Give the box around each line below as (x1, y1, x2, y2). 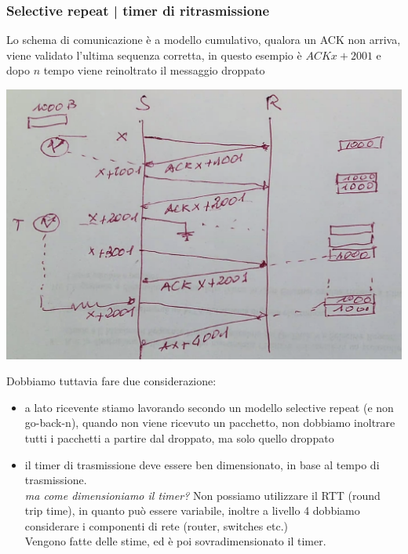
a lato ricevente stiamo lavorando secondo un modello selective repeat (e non (24, 399, 394, 415)
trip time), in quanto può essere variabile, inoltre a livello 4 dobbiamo (24, 502, 360, 519)
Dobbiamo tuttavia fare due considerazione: (6, 373, 217, 389)
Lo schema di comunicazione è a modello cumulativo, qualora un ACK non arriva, (6, 31, 401, 48)
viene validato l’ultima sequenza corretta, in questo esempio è (6, 46, 302, 63)
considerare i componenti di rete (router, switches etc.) (24, 517, 289, 534)
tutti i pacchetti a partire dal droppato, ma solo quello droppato (24, 429, 334, 446)
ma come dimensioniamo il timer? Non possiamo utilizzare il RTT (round (24, 487, 381, 503)
